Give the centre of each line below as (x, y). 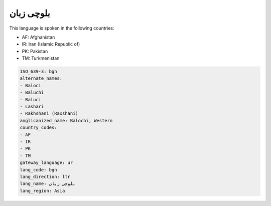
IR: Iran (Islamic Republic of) (51, 44)
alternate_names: (41, 78)
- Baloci (31, 85)
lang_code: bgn (38, 170)
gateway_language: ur (46, 163)
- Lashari (32, 107)
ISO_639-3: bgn (38, 72)
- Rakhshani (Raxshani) (49, 114)
